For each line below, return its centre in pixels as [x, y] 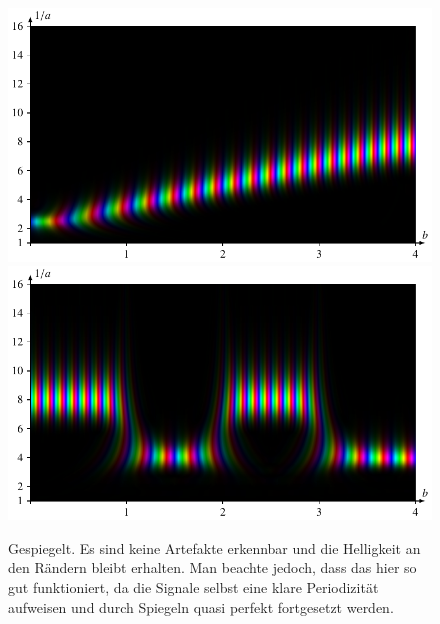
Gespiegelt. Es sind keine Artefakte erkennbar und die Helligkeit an [214, 547]
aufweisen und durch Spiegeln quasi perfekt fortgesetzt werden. [201, 606]
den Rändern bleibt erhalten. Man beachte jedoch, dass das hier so [212, 567]
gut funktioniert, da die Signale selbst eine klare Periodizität [193, 587]
